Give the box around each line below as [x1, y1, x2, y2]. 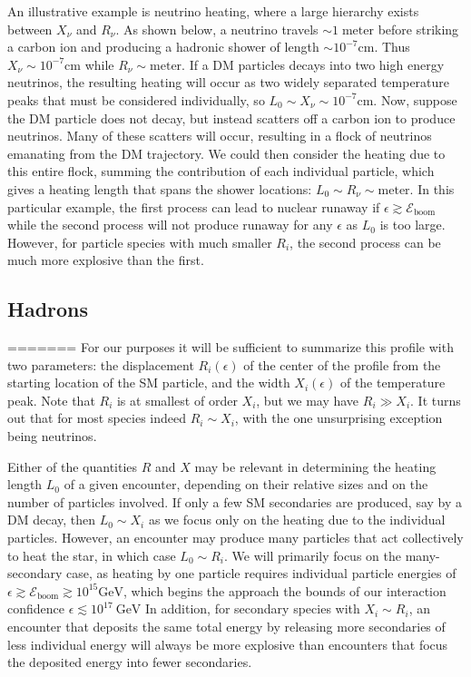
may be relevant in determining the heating [194, 456, 437, 476]
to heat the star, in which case [7, 545, 176, 564]
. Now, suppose [373, 90, 457, 109]
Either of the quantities [7, 456, 138, 476]
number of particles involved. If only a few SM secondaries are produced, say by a [7, 492, 463, 511]
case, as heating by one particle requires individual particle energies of [66, 564, 456, 583]
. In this [409, 179, 455, 198]
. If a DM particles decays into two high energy [182, 54, 445, 74]
